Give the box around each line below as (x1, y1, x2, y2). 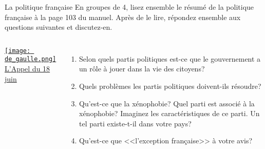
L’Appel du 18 (5, 63, 50, 74)
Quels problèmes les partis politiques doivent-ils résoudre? (79, 80, 261, 91)
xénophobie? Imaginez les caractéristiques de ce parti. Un (79, 108, 260, 119)
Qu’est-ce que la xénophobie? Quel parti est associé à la (79, 98, 255, 108)
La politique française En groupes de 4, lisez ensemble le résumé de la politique (5, 2, 254, 12)
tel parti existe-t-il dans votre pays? (79, 118, 192, 128)
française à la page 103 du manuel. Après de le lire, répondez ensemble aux (5, 11, 241, 22)
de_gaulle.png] (5, 55, 56, 63)
